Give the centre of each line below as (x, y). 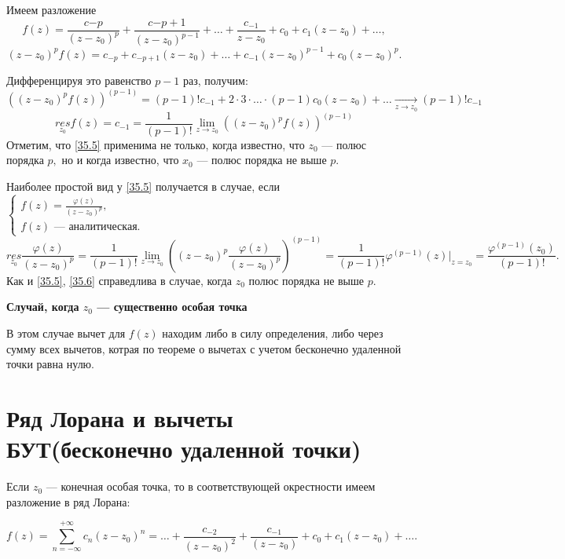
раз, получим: (215, 80)
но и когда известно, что (120, 160)
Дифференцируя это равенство (79, 80)
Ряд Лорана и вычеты (120, 417)
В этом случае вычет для (66, 333)
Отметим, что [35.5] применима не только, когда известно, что (156, 144)
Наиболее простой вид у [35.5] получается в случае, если (143, 186)
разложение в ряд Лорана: (68, 501)
